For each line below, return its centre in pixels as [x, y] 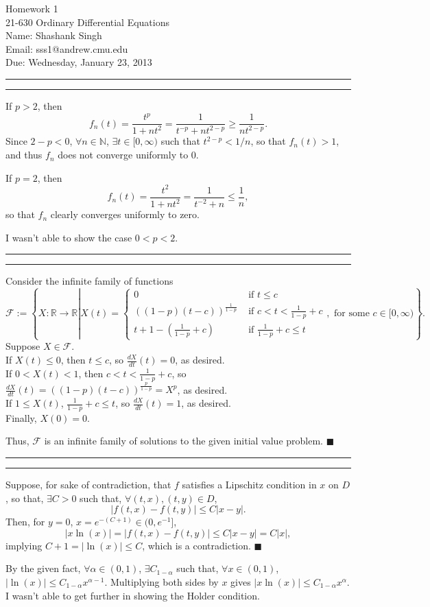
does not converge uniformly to [123, 155]
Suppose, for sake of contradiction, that [88, 485]
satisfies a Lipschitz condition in [249, 485]
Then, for [25, 522]
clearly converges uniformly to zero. [125, 214]
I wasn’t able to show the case [69, 237]
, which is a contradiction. [196, 545]
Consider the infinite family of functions [89, 281]
